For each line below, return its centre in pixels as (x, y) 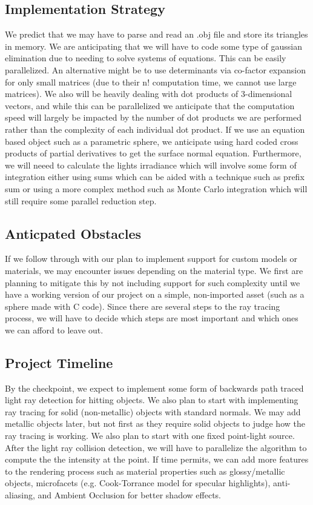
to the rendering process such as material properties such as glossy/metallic (145, 471)
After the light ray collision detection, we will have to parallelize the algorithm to (156, 447)
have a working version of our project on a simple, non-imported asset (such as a (155, 294)
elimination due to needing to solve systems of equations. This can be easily (146, 58)
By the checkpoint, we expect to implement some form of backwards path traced (154, 388)
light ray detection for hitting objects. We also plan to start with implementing (152, 400)
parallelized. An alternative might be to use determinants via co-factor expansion (155, 69)
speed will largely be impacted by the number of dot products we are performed (153, 117)
